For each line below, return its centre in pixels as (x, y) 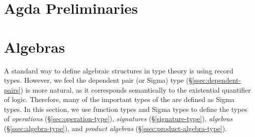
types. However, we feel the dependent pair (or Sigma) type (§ (98, 80)
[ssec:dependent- (217, 80)
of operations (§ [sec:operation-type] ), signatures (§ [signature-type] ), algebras (118, 119)
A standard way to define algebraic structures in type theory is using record (119, 70)
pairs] (12, 89)
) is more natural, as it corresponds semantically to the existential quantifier (136, 89)
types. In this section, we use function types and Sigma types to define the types (126, 109)
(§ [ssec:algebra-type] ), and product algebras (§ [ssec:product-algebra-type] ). (116, 128)
